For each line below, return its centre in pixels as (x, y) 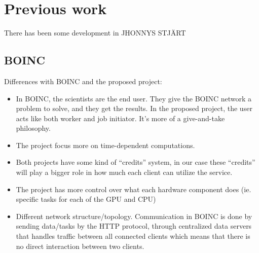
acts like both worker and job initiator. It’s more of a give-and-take (120, 118)
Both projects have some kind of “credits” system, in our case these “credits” (136, 162)
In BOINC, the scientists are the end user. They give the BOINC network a (134, 98)
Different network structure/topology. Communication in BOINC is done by (134, 216)
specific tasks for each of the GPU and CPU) (86, 199)
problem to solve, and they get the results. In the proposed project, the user (134, 108)
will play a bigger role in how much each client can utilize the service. (124, 172)
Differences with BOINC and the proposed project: (83, 81)
